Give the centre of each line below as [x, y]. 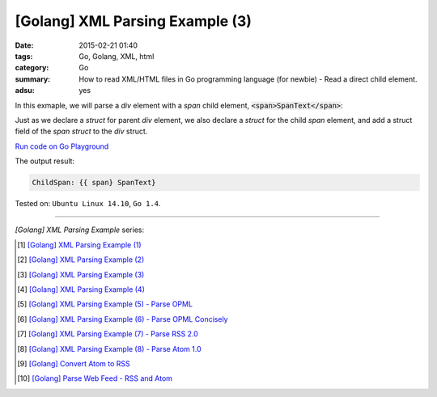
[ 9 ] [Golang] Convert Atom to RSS [74, 363]
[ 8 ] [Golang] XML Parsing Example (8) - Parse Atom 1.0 [109, 348]
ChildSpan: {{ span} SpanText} [94, 183]
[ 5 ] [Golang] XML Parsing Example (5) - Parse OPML [105, 304]
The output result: [45, 161]
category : [32, 68]
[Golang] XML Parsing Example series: [80, 230]
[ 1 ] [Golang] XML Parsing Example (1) [79, 245]
